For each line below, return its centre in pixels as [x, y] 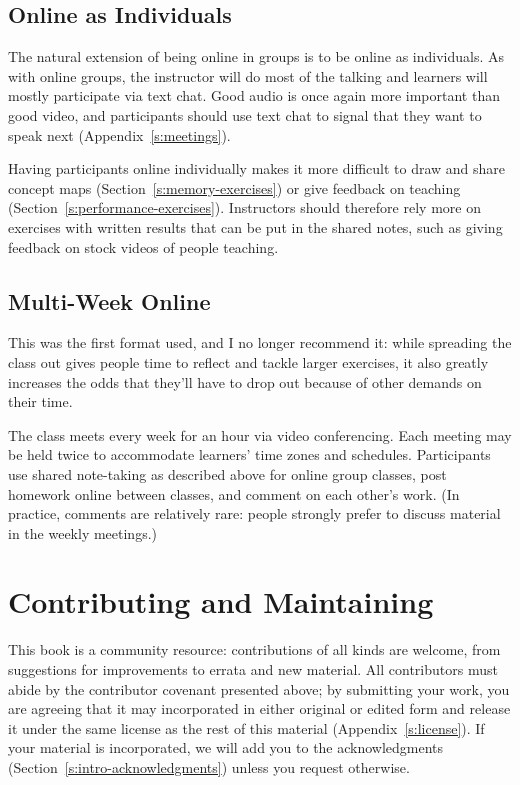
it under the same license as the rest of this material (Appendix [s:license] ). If [246, 727]
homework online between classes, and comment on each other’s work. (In [234, 493]
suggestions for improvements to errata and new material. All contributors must [253, 669]
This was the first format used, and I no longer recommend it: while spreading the [260, 342]
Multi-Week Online [109, 300]
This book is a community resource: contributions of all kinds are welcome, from [254, 649]
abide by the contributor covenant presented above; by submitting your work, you [259, 688]
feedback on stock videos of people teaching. [143, 246]
